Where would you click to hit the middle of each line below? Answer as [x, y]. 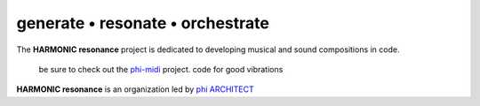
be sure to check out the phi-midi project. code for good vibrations [161, 69]
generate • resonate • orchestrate [143, 23]
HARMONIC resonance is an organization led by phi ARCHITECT [136, 89]
